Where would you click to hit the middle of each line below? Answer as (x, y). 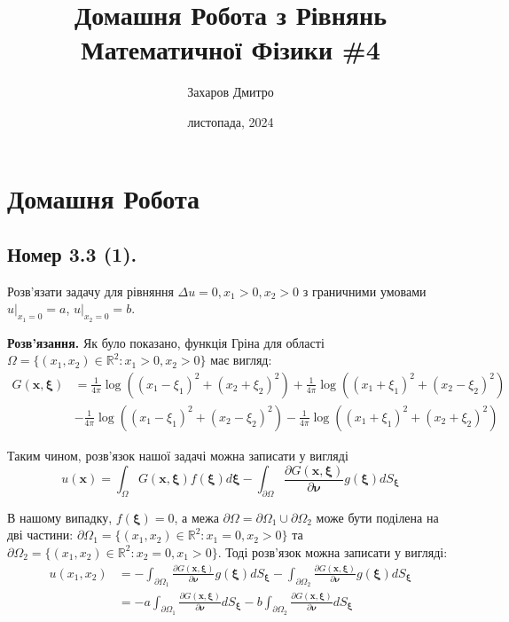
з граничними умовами (364, 291)
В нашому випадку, (60, 517)
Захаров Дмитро (231, 92)
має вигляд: (241, 360)
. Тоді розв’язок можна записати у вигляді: (333, 551)
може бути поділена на (377, 517)
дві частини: (40, 535)
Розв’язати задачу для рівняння (90, 291)
